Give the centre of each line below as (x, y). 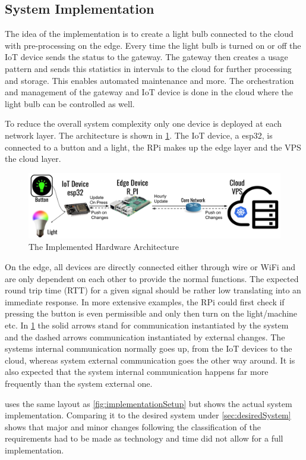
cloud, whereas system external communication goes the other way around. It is (150, 360)
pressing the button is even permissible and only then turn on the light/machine (151, 313)
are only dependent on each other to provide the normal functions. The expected (152, 278)
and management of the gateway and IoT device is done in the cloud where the (149, 92)
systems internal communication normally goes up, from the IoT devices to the (149, 348)
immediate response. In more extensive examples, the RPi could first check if (145, 301)
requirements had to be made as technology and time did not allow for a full (144, 438)
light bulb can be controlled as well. (70, 103)
